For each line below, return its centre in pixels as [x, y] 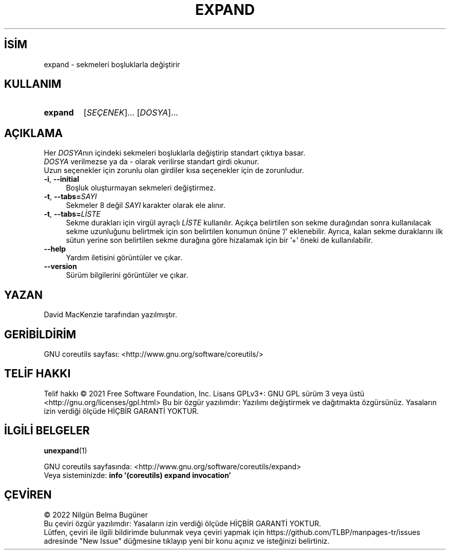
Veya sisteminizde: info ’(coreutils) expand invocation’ [137, 475]
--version [60, 266]
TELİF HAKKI [38, 374]
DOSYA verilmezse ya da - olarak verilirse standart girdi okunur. [152, 162]
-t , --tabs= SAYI [70, 197]
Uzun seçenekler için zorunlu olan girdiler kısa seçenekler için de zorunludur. [174, 170]
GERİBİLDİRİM [40, 334]
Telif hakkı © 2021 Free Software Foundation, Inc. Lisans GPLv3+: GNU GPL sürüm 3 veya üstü [204, 393]
